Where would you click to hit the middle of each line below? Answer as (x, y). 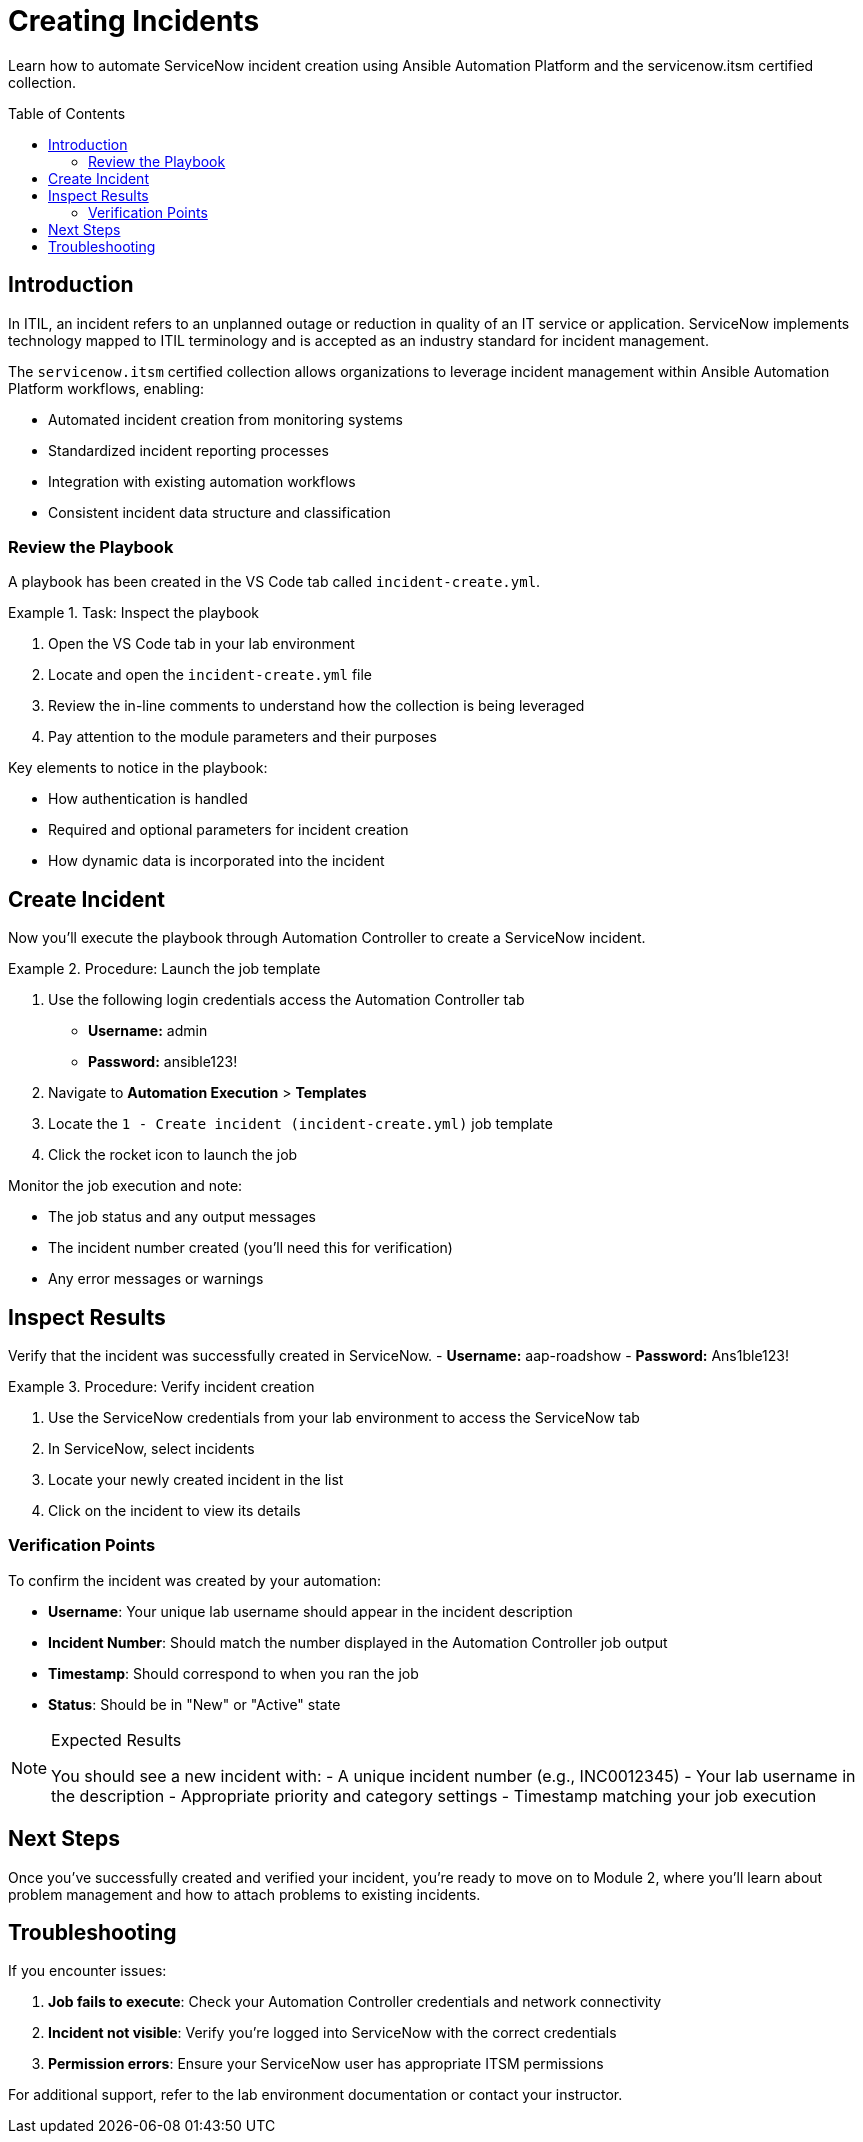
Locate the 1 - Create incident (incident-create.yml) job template (300, 1124)
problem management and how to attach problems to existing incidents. (244, 1894)
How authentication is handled (148, 799)
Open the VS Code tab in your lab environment (201, 644)
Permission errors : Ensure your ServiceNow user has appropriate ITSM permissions (326, 2064)
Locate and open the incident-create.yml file (210, 675)
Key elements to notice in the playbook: (138, 768)
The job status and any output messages (182, 1217)
